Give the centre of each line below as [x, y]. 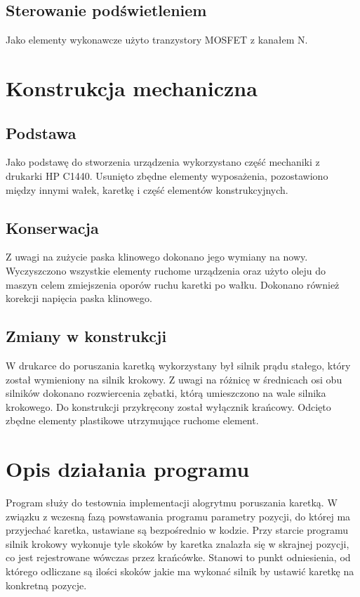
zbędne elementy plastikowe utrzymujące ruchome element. [132, 420]
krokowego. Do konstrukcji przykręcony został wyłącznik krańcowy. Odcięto [168, 406]
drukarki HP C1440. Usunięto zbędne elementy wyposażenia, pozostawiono [167, 175]
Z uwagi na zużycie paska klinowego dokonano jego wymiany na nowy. [157, 257]
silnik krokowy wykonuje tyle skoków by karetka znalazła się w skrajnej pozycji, [178, 543]
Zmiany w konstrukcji [86, 336]
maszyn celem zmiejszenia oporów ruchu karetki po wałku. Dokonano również [173, 284]
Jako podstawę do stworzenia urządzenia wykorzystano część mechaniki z [163, 162]
